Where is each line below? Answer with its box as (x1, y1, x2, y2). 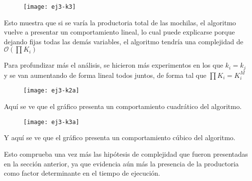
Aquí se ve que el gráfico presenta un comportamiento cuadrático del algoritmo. (4, 101, 242, 111)
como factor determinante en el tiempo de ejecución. (4, 168, 160, 178)
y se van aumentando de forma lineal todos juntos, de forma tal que (4, 70, 207, 80)
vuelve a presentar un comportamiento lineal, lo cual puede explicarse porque (4, 27, 235, 37)
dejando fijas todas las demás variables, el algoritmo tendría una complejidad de (4, 36, 243, 46)
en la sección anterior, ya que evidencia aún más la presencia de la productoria (4, 158, 239, 168)
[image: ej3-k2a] (23, 87, 79, 94)
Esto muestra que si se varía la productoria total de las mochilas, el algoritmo (4, 17, 236, 27)
